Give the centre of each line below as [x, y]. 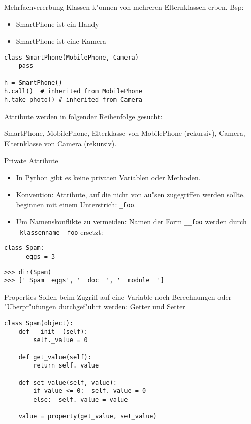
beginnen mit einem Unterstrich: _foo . [76, 204]
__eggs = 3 [37, 256]
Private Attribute [31, 160]
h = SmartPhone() [33, 83]
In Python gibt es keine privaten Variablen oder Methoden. [108, 177]
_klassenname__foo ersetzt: [59, 231]
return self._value [66, 366]
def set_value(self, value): [68, 383]
